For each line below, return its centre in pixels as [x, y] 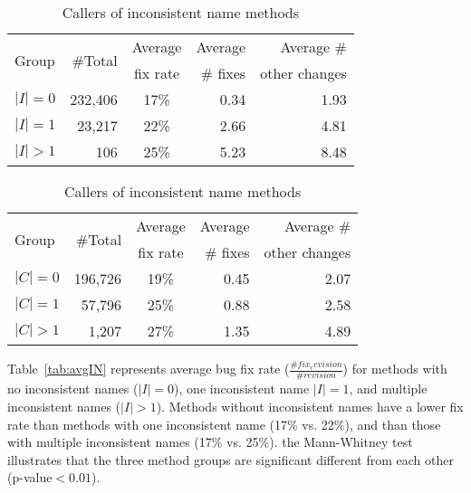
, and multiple [388, 389]
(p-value [30, 477]
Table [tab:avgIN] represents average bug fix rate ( [149, 368]
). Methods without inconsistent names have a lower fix [310, 406]
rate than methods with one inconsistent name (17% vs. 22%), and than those [224, 424]
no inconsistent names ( [73, 389]
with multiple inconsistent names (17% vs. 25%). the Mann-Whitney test [210, 442]
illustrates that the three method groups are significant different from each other [231, 459]
